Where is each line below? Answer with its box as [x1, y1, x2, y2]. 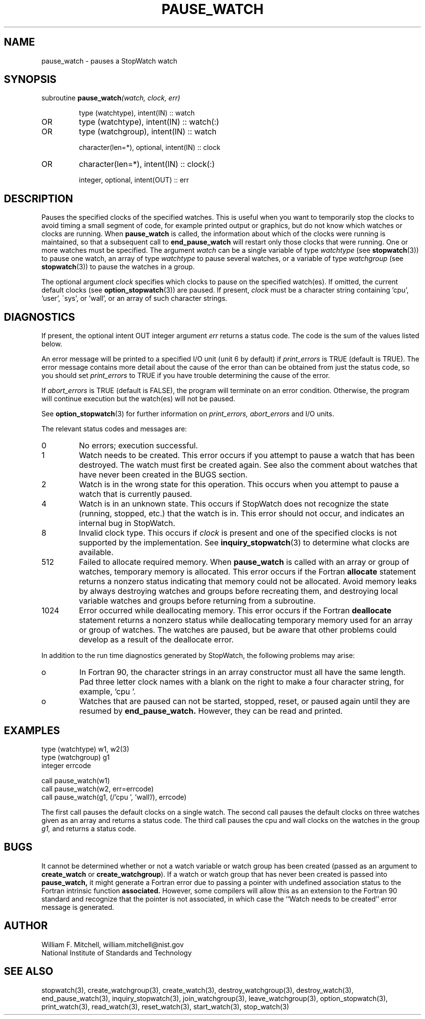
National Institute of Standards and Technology [41, 948, 192, 957]
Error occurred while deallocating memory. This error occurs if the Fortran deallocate [79, 606, 392, 616]
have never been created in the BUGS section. [79, 470, 248, 480]
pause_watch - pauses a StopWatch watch [41, 56, 178, 65]
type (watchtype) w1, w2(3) [41, 744, 130, 753]
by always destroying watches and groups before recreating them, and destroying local [79, 586, 398, 596]
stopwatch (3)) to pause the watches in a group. [41, 263, 195, 271]
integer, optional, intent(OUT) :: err [79, 176, 189, 184]
